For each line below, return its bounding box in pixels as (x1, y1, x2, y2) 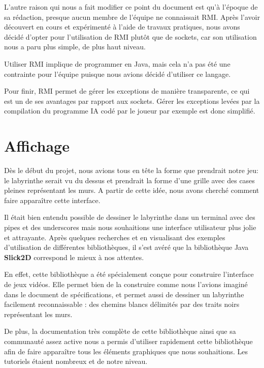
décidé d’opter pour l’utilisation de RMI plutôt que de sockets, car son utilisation (4, 31, 257, 42)
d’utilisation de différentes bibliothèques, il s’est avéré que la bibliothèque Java (4, 242, 249, 252)
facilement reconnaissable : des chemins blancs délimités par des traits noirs (4, 299, 240, 309)
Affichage (4, 135, 70, 156)
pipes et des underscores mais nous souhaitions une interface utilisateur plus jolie (4, 222, 256, 233)
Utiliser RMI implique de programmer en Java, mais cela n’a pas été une (4, 58, 230, 69)
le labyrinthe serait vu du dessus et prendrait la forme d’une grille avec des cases (4, 175, 255, 185)
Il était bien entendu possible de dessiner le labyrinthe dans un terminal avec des (4, 212, 255, 222)
